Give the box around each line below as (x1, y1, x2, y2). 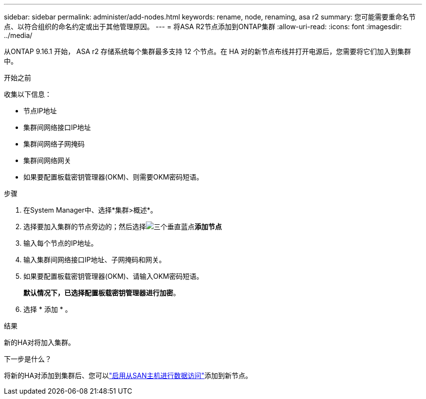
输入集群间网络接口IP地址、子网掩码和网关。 (23, 255, 166, 264)
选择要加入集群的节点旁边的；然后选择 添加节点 (23, 222, 222, 231)
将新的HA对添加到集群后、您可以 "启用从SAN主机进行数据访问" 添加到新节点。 (4, 371, 252, 380)
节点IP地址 (23, 107, 57, 115)
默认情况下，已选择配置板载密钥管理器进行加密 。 (23, 289, 180, 297)
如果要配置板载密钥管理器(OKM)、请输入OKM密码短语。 (23, 272, 203, 280)
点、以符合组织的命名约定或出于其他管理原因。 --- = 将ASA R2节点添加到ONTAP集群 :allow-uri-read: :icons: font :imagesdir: (4, 22, 402, 31)
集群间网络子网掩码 (23, 140, 85, 148)
